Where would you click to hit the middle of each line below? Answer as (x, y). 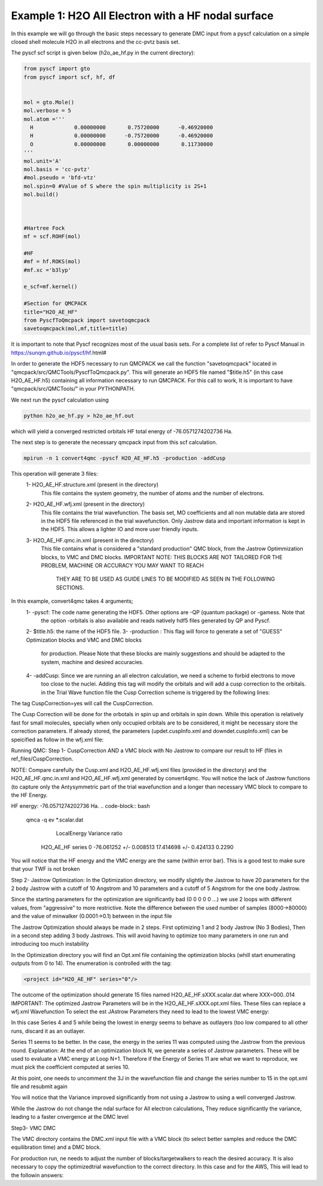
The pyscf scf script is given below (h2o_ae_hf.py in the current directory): (103, 53)
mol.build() (41, 194)
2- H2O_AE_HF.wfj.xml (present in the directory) (86, 504)
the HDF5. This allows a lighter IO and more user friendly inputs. (120, 529)
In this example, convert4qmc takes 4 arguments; (72, 601)
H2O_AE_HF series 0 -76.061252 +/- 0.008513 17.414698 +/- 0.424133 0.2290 (137, 847)
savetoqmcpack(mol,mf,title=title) (76, 329)
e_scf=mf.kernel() (51, 287)
